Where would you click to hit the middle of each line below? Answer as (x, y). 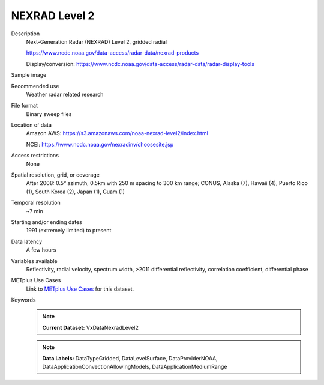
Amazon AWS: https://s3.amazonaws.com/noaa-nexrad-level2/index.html (117, 133)
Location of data (31, 125)
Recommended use (35, 86)
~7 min (34, 211)
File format (25, 106)
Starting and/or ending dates (46, 222)
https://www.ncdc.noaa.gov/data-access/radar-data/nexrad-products (112, 53)
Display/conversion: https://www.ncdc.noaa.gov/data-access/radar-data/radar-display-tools (140, 64)
